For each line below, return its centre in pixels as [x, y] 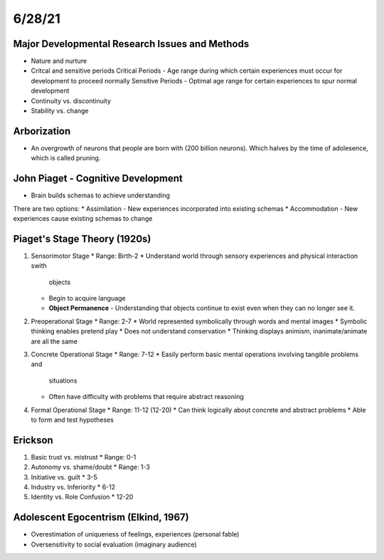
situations [63, 380]
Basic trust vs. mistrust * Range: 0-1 [84, 457]
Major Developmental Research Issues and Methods [131, 44]
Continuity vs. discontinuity [71, 100]
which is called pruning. [66, 158]
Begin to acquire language [87, 299]
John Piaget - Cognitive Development [98, 178]
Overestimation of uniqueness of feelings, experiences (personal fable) [135, 534]
